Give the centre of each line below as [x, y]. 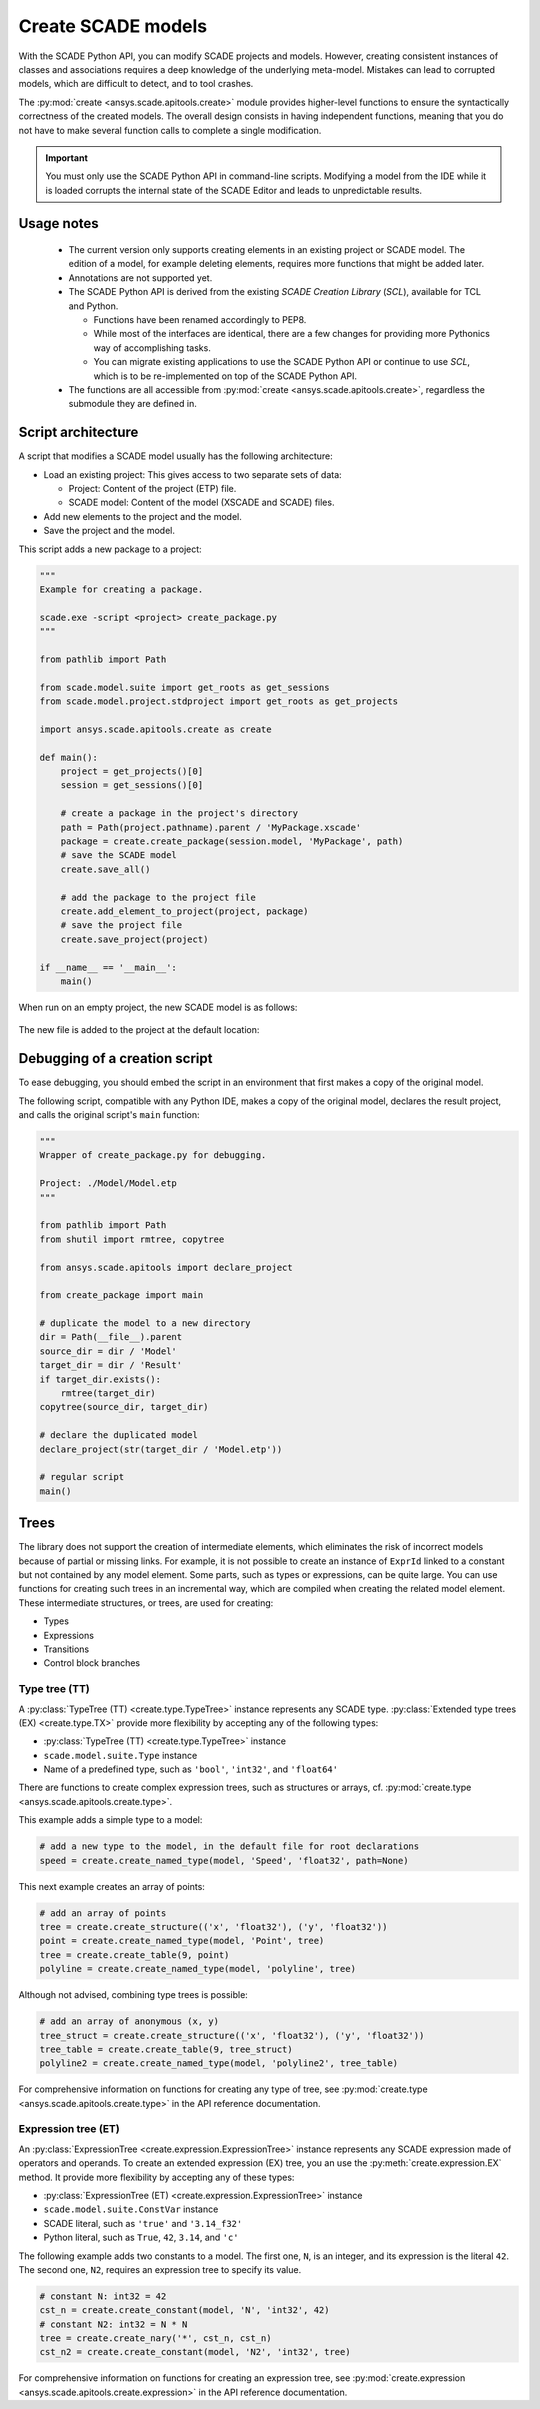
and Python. [93, 306]
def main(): [69, 757]
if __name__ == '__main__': [108, 967]
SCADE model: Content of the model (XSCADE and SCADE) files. [201, 502]
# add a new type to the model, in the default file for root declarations [229, 1846]
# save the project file [121, 925]
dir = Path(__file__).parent [111, 1337]
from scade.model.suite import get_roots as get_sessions [184, 687]
